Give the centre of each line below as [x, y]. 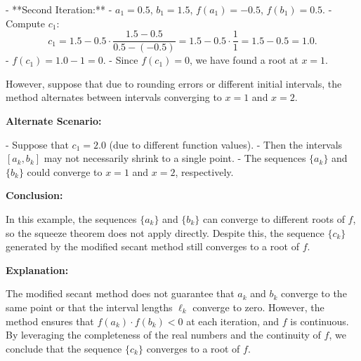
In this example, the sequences [71, 219]
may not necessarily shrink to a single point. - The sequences [175, 158]
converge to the [314, 293]
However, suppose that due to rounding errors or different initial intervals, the [174, 83]
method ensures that [50, 321]
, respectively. [204, 171]
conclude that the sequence [64, 348]
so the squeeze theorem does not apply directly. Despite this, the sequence [165, 232]
